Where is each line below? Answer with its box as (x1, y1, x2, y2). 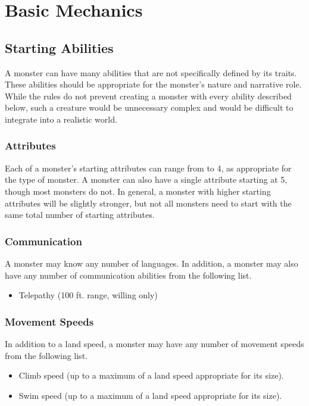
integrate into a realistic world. (5, 113, 117, 125)
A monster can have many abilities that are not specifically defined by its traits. (5, 66, 297, 79)
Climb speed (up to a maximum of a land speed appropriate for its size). (18, 369, 284, 382)
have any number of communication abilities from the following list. (5, 268, 252, 281)
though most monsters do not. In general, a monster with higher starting (5, 185, 271, 197)
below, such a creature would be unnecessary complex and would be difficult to (5, 101, 294, 114)
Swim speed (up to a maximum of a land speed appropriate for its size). (18, 389, 282, 401)
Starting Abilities (5, 38, 114, 57)
